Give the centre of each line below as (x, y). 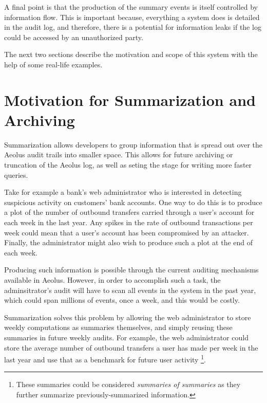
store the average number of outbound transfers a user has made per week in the (131, 347)
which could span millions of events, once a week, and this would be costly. (122, 300)
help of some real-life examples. (53, 64)
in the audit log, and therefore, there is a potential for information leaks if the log (133, 27)
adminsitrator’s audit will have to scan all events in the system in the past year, (130, 290)
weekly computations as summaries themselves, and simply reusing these (118, 327)
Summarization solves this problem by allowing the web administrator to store (128, 317)
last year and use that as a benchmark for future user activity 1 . (105, 359)
